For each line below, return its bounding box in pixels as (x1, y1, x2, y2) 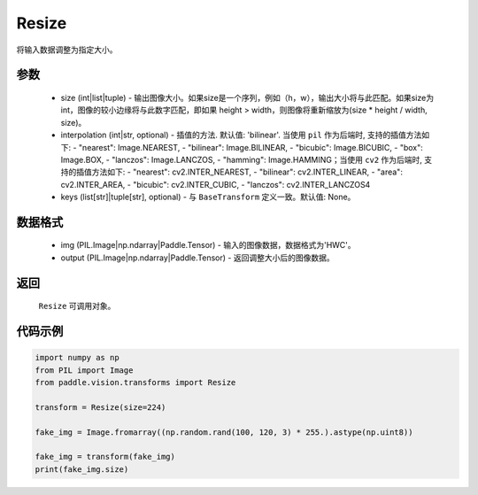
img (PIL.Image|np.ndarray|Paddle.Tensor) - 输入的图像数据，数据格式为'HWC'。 (60, 240, 356, 251)
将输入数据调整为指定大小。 (16, 44, 118, 55)
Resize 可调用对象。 (38, 301, 116, 312)
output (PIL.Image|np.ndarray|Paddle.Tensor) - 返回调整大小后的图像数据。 (60, 252, 335, 263)
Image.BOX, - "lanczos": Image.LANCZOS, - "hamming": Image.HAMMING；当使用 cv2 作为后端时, (60, 154, 422, 165)
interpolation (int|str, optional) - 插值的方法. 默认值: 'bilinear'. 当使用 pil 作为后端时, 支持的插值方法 (60, 129, 422, 141)
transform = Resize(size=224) (35, 402, 166, 412)
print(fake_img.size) (35, 464, 129, 474)
